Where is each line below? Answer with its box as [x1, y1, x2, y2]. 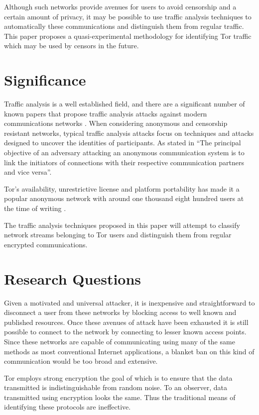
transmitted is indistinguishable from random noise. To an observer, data [4, 382, 227, 393]
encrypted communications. [4, 239, 88, 249]
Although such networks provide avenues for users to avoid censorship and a [4, 1, 237, 11]
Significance [4, 70, 86, 90]
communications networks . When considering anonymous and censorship [4, 118, 228, 128]
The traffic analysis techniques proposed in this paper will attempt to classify [4, 219, 240, 230]
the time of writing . [4, 203, 66, 213]
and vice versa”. [4, 167, 52, 177]
